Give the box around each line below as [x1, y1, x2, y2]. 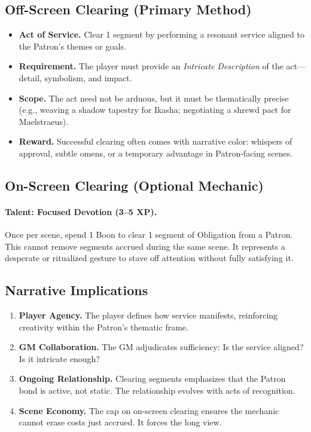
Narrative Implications [5, 281, 148, 299]
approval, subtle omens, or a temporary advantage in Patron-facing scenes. [19, 146, 293, 159]
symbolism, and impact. [44, 71, 132, 84]
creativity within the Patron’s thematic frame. [19, 320, 188, 333]
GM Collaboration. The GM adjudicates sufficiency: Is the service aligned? [19, 341, 304, 353]
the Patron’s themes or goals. [19, 39, 126, 52]
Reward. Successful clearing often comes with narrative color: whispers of [19, 135, 292, 148]
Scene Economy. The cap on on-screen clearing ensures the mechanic [19, 404, 279, 416]
